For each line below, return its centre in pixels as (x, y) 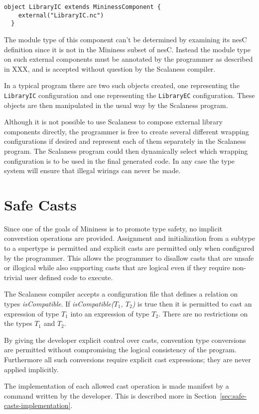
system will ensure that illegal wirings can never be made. (92, 170)
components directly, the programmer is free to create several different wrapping (127, 131)
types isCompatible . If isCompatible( (59, 304)
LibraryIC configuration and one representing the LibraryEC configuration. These (129, 95)
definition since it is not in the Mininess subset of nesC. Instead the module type (127, 49)
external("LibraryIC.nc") (61, 15)
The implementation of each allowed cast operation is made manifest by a (117, 386)
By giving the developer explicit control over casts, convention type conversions (125, 340)
